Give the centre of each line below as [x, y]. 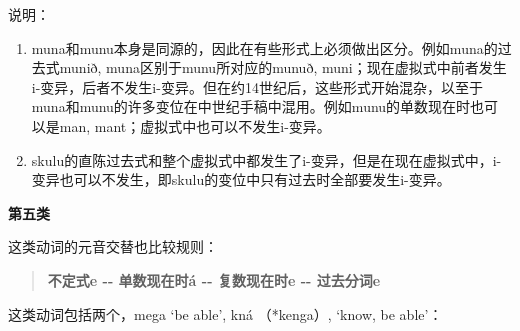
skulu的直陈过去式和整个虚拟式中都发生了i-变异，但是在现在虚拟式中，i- [266, 159]
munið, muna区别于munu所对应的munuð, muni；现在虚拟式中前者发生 [283, 67]
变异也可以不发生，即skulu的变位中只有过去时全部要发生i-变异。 [241, 179]
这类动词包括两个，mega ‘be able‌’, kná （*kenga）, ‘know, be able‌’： [225, 313]
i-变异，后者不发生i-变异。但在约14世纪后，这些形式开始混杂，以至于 [257, 86]
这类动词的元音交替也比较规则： [113, 246]
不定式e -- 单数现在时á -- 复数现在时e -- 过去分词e [214, 279]
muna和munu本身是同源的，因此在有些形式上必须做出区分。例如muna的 [264, 47]
